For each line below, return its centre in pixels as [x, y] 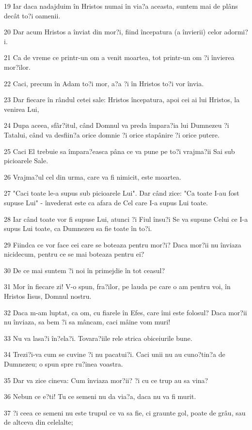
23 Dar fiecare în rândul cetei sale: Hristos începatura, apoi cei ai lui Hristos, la [122, 100]
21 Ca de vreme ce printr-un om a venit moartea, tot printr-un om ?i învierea [119, 57]
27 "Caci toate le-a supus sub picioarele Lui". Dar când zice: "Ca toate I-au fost [122, 193]
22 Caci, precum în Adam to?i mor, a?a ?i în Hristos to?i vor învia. [104, 83]
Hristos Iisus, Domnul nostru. [48, 296]
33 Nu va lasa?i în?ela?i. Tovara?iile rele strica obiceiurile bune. [98, 338]
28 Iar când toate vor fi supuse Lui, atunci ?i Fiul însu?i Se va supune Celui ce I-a [126, 219]
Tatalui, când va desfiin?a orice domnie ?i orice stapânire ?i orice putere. [112, 134]
